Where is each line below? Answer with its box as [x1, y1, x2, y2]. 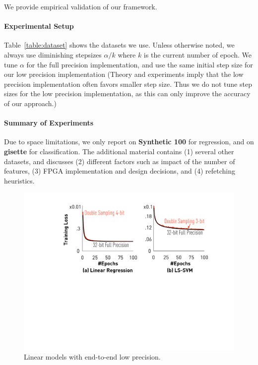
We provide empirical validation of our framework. [4, 1, 157, 11]
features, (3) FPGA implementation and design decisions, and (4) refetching [4, 166, 236, 176]
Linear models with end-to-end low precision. [24, 352, 161, 362]
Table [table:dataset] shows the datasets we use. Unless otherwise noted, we [4, 40, 235, 50]
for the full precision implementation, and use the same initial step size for [26, 59, 253, 69]
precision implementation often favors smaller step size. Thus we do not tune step [4, 78, 252, 89]
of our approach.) [4, 98, 57, 108]
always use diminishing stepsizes [4, 49, 102, 60]
